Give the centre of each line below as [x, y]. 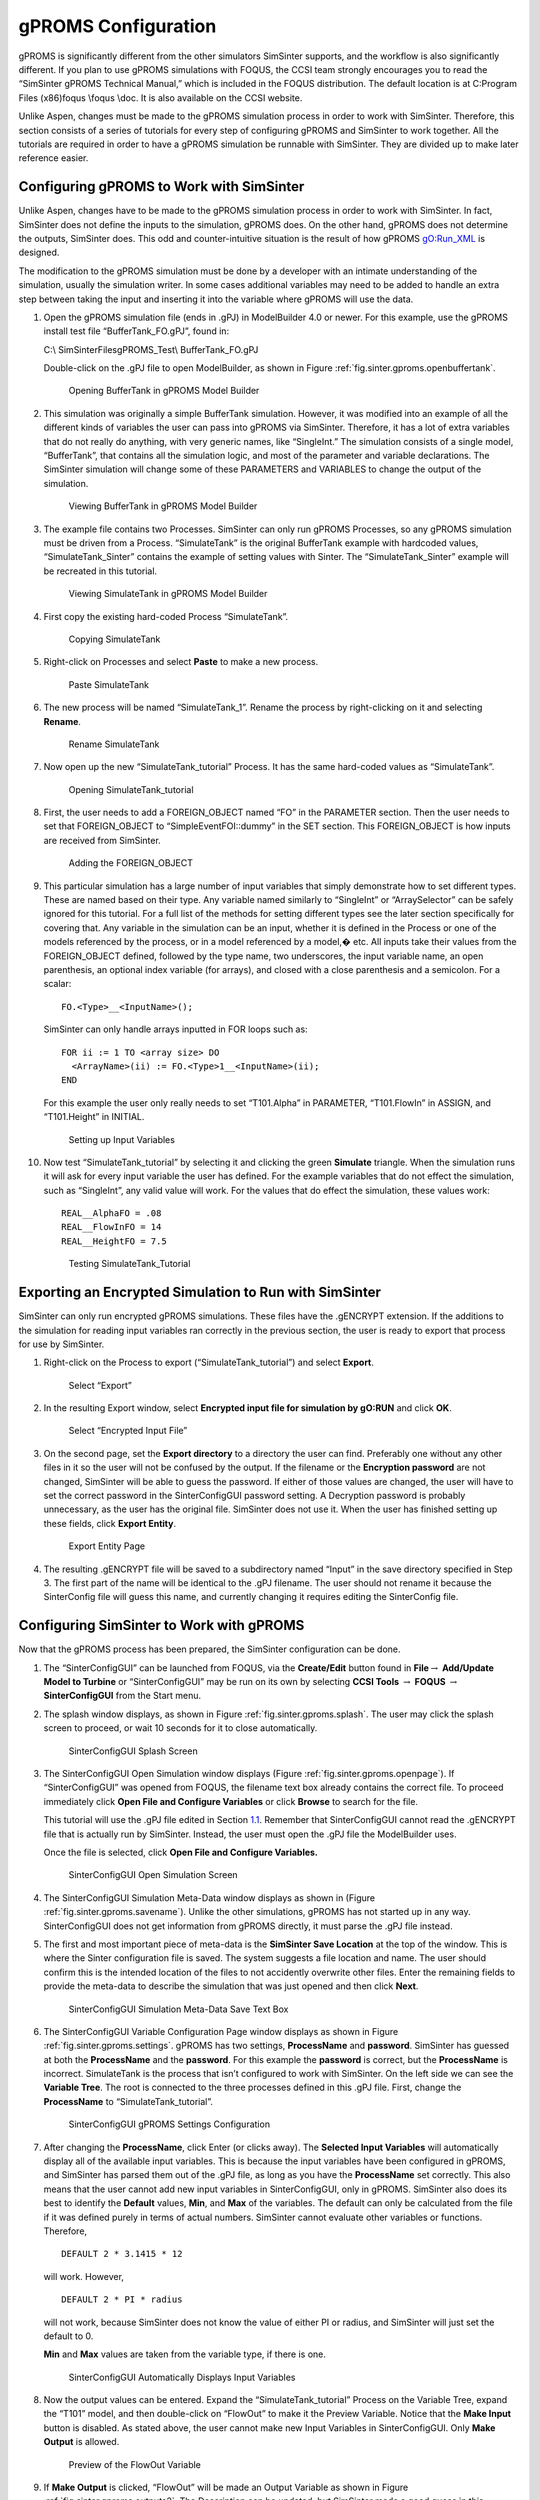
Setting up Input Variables [121, 1139]
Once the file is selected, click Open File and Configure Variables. [181, 1852]
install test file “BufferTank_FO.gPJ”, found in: [136, 331]
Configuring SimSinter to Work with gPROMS [161, 1625]
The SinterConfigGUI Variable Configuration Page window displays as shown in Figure [221, 2031]
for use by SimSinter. [61, 1344]
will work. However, [84, 2276]
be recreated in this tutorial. [100, 571]
